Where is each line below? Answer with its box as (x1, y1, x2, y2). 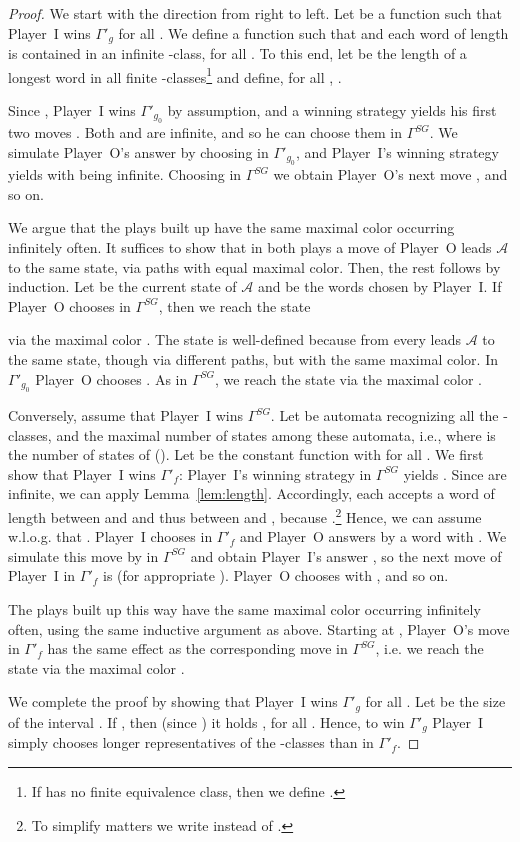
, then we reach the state (158, 295, 311, 316)
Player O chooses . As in (35, 368, 188, 389)
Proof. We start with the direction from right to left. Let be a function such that (8, 3, 502, 23)
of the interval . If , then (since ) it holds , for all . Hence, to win (8, 711, 405, 732)
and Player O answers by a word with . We (240, 526, 507, 547)
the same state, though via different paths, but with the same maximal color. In (8, 349, 498, 370)
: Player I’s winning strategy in (179, 463, 372, 484)
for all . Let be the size (365, 691, 506, 712)
